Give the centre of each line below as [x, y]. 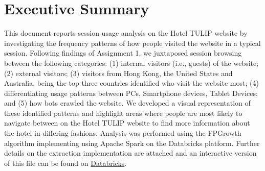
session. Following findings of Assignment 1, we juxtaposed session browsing [123, 53]
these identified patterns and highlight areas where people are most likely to [123, 113]
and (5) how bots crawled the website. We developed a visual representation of [127, 103]
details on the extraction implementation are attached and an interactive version [130, 153]
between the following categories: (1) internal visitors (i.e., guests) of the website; [131, 63]
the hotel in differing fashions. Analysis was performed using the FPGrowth [123, 133]
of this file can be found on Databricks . [65, 163]
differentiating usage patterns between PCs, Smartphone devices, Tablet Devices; [131, 93]
